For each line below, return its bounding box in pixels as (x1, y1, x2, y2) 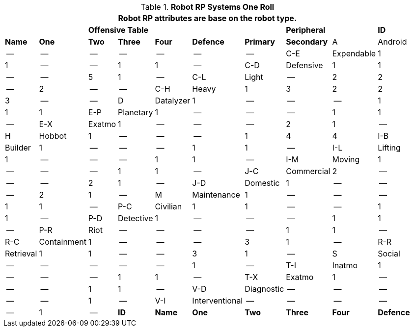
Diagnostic (245, 284, 284, 294)
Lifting (378, 143, 401, 153)
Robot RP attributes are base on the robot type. (118, 13, 297, 23)
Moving (332, 154, 360, 164)
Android (378, 37, 407, 47)
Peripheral (286, 25, 326, 35)
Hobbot (39, 131, 67, 141)
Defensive (286, 60, 323, 70)
